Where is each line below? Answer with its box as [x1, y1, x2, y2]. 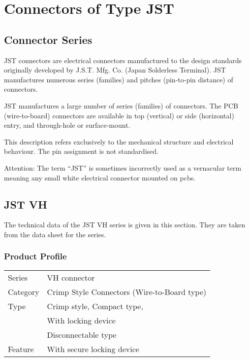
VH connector [47, 271, 95, 283]
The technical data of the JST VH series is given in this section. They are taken [4, 219, 246, 230]
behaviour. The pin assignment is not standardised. [4, 146, 158, 156]
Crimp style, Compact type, [47, 300, 143, 312]
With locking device [47, 314, 116, 326]
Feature [8, 343, 34, 355]
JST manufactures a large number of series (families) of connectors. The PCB [4, 100, 238, 110]
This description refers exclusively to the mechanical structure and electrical [4, 136, 234, 146]
